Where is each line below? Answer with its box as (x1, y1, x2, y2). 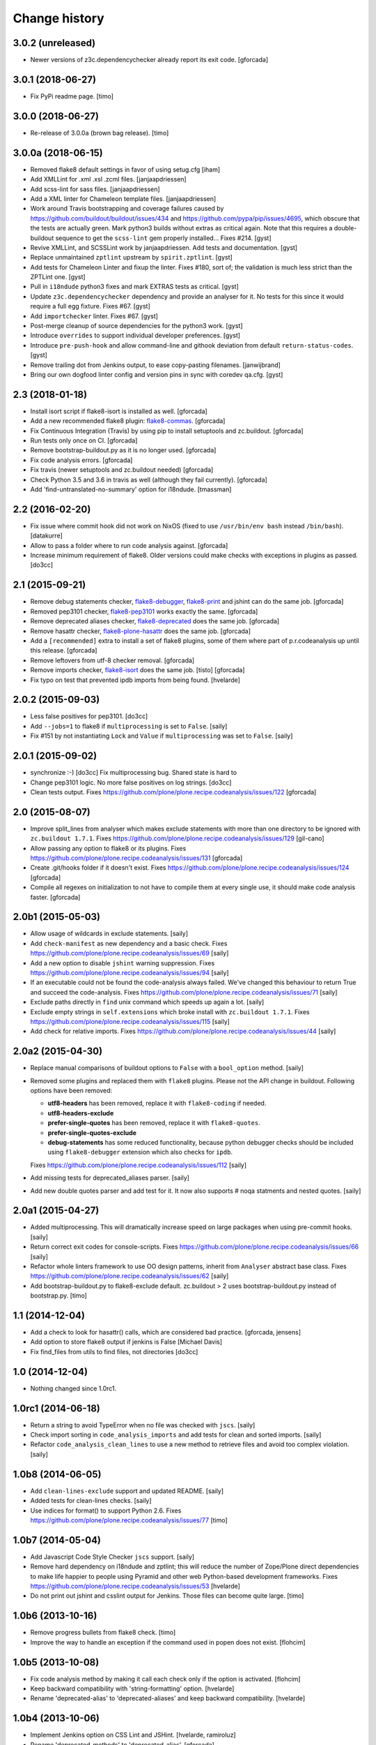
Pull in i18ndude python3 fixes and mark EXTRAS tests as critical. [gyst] (30, 283, 240, 291)
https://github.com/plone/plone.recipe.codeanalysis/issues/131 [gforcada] (30, 854, 243, 862)
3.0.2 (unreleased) (13, 37, 96, 49)
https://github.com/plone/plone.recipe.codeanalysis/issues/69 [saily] (30, 949, 229, 958)
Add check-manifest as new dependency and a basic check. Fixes (30, 939, 228, 947)
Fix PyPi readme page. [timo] (30, 91, 114, 101)
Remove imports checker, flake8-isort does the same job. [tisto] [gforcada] (30, 666, 245, 674)
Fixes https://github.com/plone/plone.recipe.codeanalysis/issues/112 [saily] (30, 1161, 247, 1169)
